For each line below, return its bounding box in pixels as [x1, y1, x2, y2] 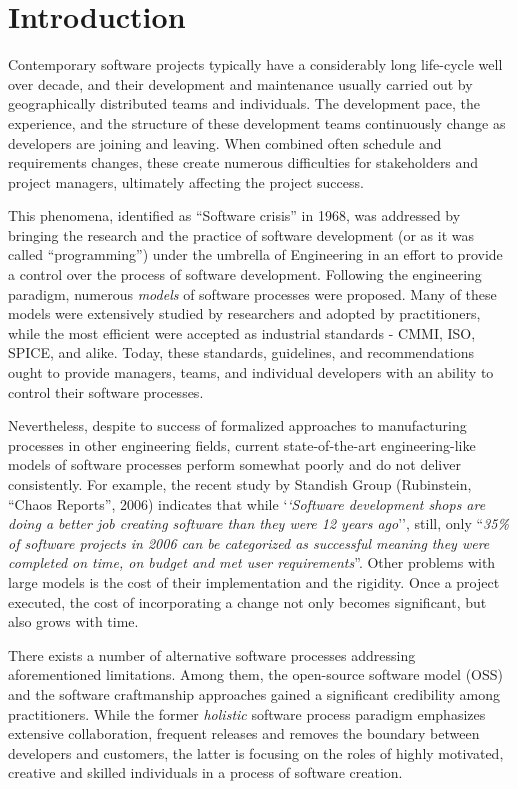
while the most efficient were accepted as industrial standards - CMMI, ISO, [8, 322, 476, 343]
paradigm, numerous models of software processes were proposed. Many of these [8, 283, 497, 304]
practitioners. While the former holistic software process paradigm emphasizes [8, 703, 486, 724]
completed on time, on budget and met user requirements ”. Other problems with [8, 552, 496, 573]
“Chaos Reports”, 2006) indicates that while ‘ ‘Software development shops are [8, 493, 486, 514]
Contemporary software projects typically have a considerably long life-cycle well [8, 54, 503, 75]
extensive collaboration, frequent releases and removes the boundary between [8, 723, 480, 744]
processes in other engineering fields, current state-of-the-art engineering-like [8, 434, 476, 455]
